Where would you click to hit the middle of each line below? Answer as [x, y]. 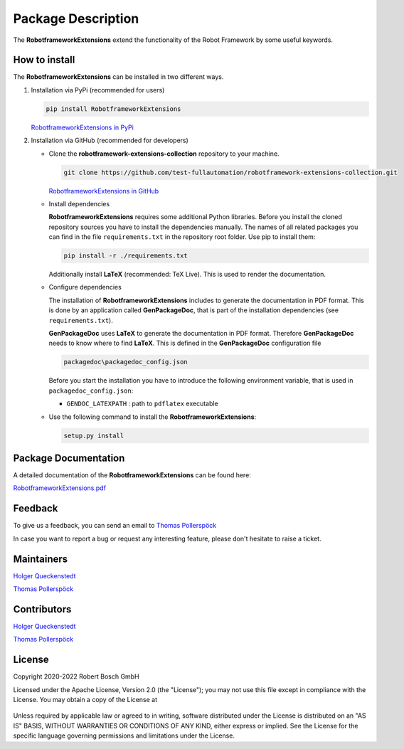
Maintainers [41, 559]
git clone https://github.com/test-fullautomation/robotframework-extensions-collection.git [230, 172]
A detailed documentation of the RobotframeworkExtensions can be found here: [132, 475]
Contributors [42, 609]
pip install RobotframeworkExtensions [113, 109]
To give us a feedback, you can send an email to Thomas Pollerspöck [115, 526]
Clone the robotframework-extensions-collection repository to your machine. [164, 154]
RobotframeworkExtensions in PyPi [83, 127]
